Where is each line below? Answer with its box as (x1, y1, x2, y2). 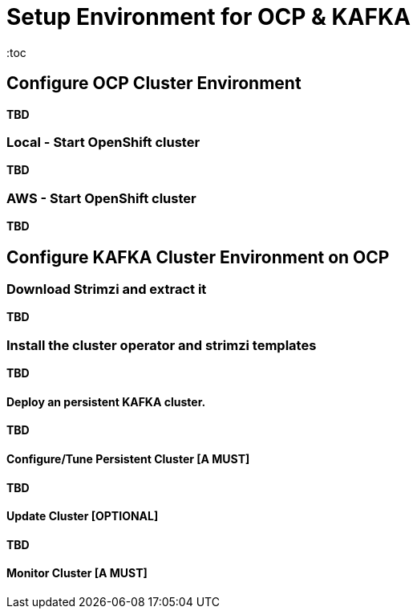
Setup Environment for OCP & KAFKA (6, 3, 411, 31)
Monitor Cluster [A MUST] (6, 566, 148, 580)
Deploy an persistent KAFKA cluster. (6, 394, 206, 409)
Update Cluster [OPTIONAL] (6, 509, 159, 523)
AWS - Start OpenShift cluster (6, 189, 196, 206)
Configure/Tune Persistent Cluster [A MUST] (6, 451, 250, 466)
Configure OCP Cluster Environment (6, 73, 302, 94)
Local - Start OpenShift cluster (6, 133, 200, 150)
